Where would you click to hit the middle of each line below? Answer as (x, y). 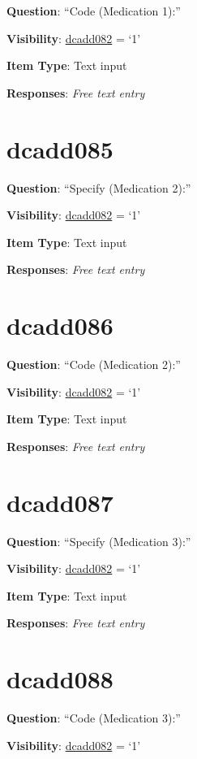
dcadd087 (60, 502)
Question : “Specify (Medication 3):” (99, 541)
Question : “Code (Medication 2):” (94, 364)
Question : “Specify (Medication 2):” (99, 187)
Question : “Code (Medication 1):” (94, 11)
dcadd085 (60, 148)
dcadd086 (60, 325)
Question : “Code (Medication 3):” (94, 718)
